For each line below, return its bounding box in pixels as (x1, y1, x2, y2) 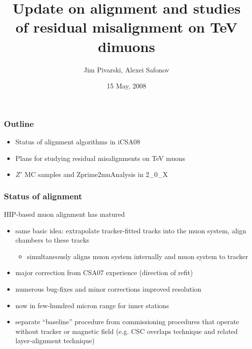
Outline (4, 117, 34, 129)
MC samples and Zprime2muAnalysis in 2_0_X (24, 169, 168, 179)
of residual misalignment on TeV (15, 17, 238, 37)
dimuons (98, 36, 155, 56)
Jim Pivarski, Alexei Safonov (84, 64, 169, 74)
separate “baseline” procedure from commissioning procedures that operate (15, 316, 239, 327)
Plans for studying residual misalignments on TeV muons (15, 153, 185, 163)
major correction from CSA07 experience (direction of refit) (15, 267, 193, 278)
